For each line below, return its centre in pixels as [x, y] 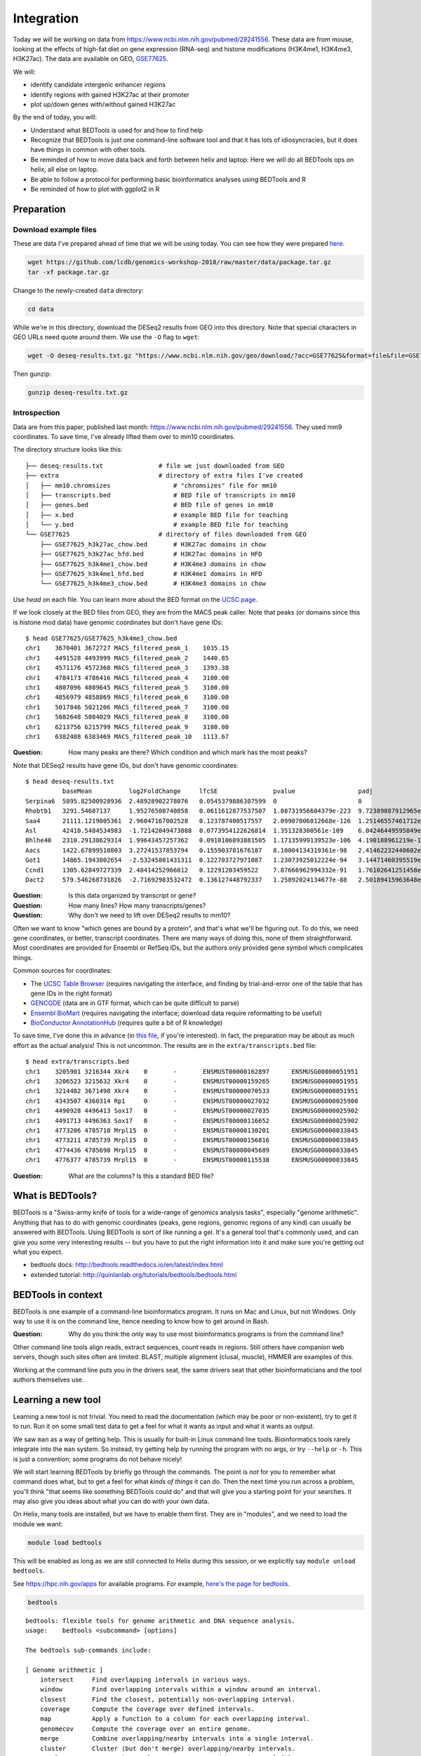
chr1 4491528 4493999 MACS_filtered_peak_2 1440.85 [127, 658]
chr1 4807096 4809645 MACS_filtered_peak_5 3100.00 [127, 687]
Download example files [55, 230]
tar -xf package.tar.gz [69, 272]
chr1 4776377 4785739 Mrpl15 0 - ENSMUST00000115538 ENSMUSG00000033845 [192, 1160]
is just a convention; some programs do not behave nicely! [98, 1459]
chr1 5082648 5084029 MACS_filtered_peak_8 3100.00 [127, 717]
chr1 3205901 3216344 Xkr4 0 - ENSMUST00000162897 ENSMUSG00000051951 [192, 1072]
